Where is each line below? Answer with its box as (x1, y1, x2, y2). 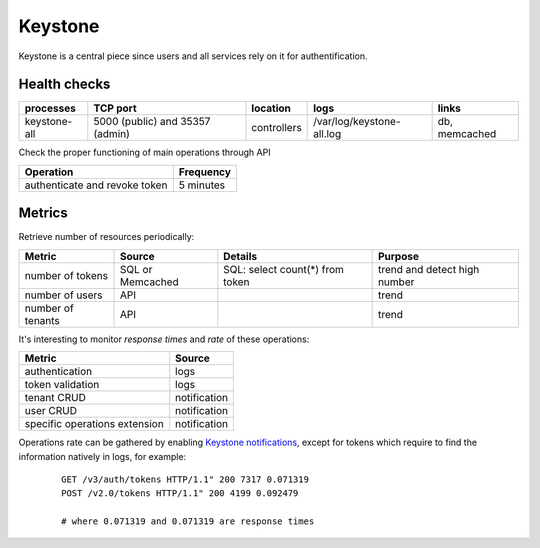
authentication (24, 365, 93, 379)
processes (24, 101, 77, 115)
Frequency (178, 165, 232, 179)
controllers (251, 121, 302, 135)
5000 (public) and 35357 (93, 115, 211, 129)
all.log (313, 127, 342, 141)
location (251, 101, 292, 115)
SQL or (120, 262, 153, 276)
